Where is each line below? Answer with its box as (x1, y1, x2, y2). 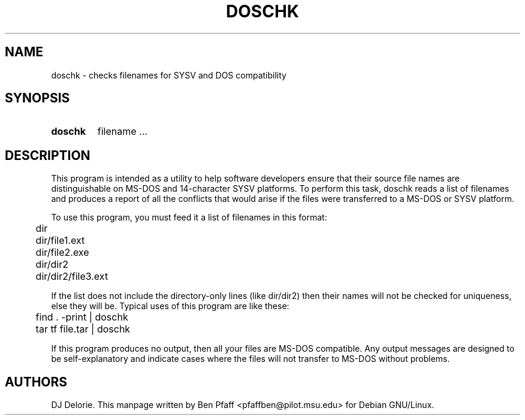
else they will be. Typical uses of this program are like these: (51, 301, 289, 312)
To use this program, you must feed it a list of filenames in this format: (51, 212, 327, 223)
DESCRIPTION (5, 147, 90, 163)
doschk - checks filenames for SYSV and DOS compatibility (51, 70, 286, 80)
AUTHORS (5, 374, 68, 389)
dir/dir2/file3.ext (35, 270, 108, 283)
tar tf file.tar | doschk (35, 323, 131, 336)
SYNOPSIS (5, 90, 70, 106)
